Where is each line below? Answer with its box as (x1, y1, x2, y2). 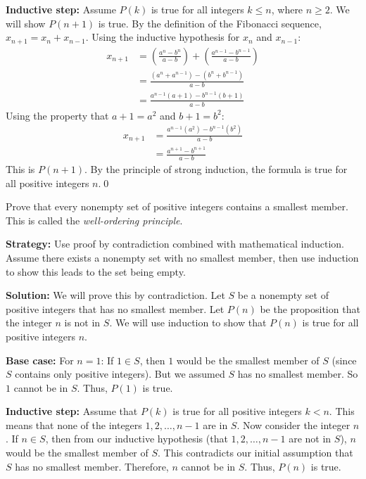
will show (6, 15, 46, 30)
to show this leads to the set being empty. (6, 264, 186, 279)
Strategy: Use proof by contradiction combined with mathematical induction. (6, 236, 345, 251)
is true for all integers (151, 2, 244, 16)
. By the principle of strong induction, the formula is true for (84, 161, 348, 176)
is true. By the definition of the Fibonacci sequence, (98, 15, 322, 30)
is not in (64, 315, 101, 330)
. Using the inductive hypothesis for (85, 30, 240, 44)
